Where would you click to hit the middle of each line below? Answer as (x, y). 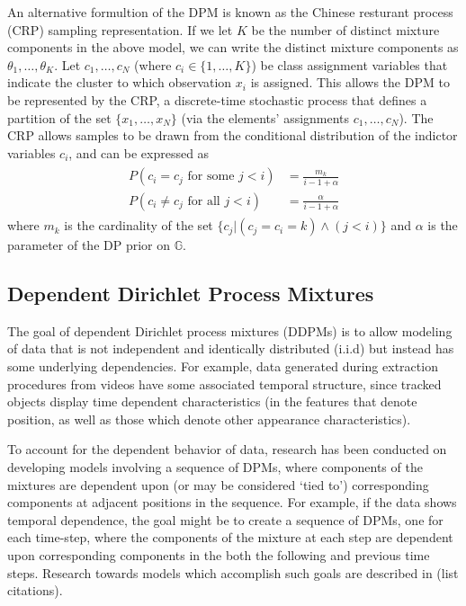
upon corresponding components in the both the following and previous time (219, 554)
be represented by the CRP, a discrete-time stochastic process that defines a (217, 99)
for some (211, 177)
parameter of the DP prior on (89, 245)
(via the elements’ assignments (265, 117)
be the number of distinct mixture (345, 29)
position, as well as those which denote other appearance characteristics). (209, 419)
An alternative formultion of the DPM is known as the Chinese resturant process (230, 12)
